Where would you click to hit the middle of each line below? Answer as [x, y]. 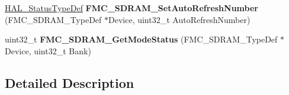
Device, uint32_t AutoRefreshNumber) [179, 19]
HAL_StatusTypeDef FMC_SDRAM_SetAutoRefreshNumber [131, 8]
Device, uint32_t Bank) [48, 50]
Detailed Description [70, 82]
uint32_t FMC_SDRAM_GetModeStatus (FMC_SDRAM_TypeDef [141, 39]
